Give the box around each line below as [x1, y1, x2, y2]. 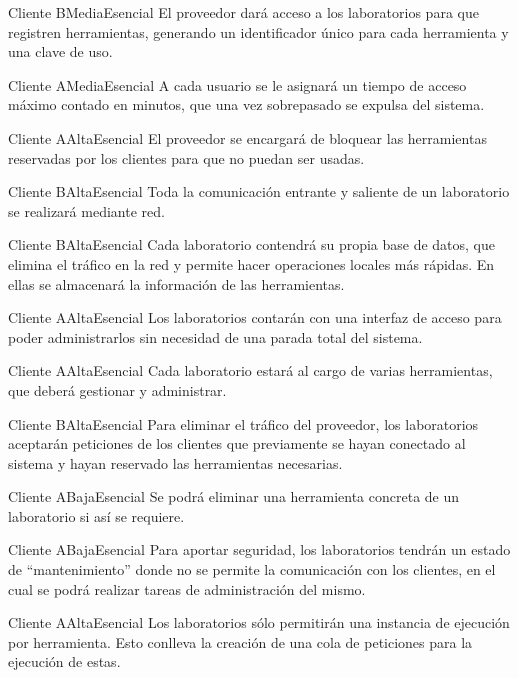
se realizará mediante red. [8, 200, 165, 221]
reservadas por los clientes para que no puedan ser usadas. [8, 147, 365, 168]
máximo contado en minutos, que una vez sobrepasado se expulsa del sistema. [8, 94, 485, 115]
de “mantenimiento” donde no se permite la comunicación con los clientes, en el [8, 559, 496, 580]
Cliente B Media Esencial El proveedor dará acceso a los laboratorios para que [8, 2, 479, 22]
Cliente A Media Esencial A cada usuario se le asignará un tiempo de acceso [8, 74, 467, 95]
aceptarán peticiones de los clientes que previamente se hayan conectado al [8, 433, 466, 454]
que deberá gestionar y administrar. [8, 379, 227, 400]
